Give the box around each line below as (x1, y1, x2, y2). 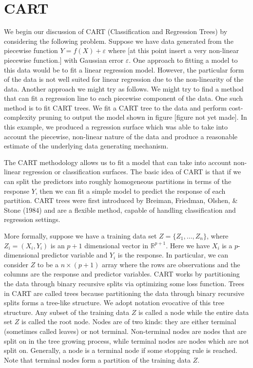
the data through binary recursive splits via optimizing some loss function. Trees (4, 278, 245, 288)
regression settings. (4, 214, 60, 224)
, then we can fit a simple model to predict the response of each (35, 185, 226, 196)
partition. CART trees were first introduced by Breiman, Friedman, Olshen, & (4, 195, 238, 205)
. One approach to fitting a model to (129, 55, 238, 65)
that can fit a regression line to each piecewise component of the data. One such (4, 93, 243, 103)
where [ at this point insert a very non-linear (108, 45, 239, 55)
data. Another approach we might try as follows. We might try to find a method (4, 83, 244, 93)
